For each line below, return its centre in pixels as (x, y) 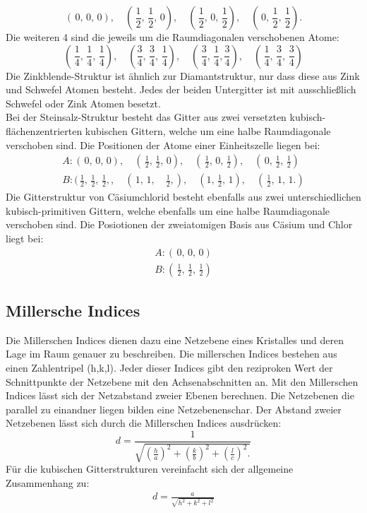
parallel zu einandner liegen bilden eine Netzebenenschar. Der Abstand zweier (174, 409)
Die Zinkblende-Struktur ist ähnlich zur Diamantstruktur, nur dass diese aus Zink (183, 75)
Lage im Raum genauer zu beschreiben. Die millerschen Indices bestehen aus (172, 354)
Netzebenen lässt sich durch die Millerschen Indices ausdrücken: (144, 423)
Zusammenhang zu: (48, 483)
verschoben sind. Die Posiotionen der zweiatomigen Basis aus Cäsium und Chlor (179, 224)
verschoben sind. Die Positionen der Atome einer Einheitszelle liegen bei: (163, 145)
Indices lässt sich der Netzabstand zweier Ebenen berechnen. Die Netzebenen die (180, 395)
